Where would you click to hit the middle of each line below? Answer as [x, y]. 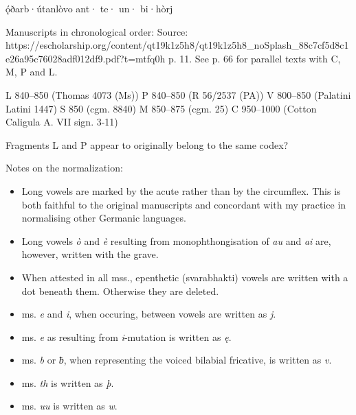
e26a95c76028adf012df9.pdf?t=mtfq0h [86, 58]
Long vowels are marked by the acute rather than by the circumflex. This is [181, 190]
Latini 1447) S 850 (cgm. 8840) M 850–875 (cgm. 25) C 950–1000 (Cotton [161, 108]
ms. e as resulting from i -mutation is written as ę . [126, 336]
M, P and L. [32, 72]
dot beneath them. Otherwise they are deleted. [120, 290]
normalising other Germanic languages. [104, 218]
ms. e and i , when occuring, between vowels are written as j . [149, 314]
